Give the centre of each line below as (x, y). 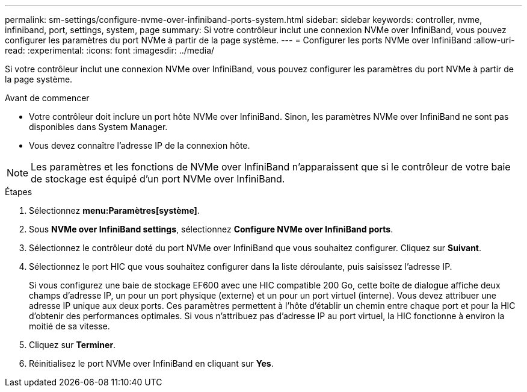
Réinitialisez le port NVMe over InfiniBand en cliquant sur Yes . (151, 363)
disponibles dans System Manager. (98, 127)
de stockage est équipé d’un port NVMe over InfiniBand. (158, 179)
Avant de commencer (47, 98)
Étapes (19, 192)
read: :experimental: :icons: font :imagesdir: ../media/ (110, 50)
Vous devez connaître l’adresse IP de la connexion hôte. (140, 145)
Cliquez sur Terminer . (72, 345)
